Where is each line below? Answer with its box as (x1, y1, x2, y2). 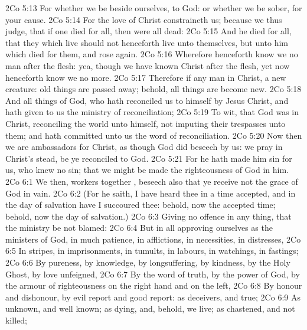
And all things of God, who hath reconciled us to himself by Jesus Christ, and (5, 94, 289, 106)
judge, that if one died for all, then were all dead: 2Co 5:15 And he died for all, (5, 25, 292, 37)
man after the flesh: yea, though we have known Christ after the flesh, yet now (5, 59, 290, 71)
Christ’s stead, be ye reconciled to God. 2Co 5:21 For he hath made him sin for (5, 152, 292, 164)
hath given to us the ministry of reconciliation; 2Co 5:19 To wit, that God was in (5, 106, 299, 118)
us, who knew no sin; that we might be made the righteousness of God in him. (5, 164, 289, 176)
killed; (5, 314, 27, 326)
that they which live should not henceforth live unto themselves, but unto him (5, 36, 289, 48)
